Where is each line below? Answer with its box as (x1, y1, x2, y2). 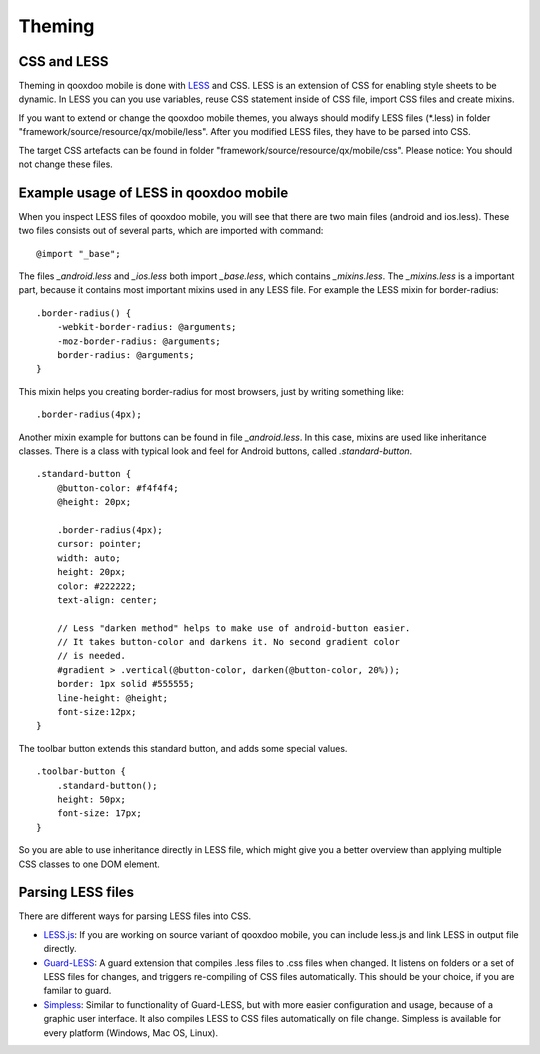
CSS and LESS (18, 53, 109, 70)
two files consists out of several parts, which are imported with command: (18, 225, 324, 237)
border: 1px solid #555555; (56, 678, 195, 690)
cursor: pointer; (56, 538, 142, 550)
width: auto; (56, 552, 121, 564)
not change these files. (18, 158, 114, 170)
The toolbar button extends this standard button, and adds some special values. (18, 742, 348, 754)
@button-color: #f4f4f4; (56, 482, 179, 494)
